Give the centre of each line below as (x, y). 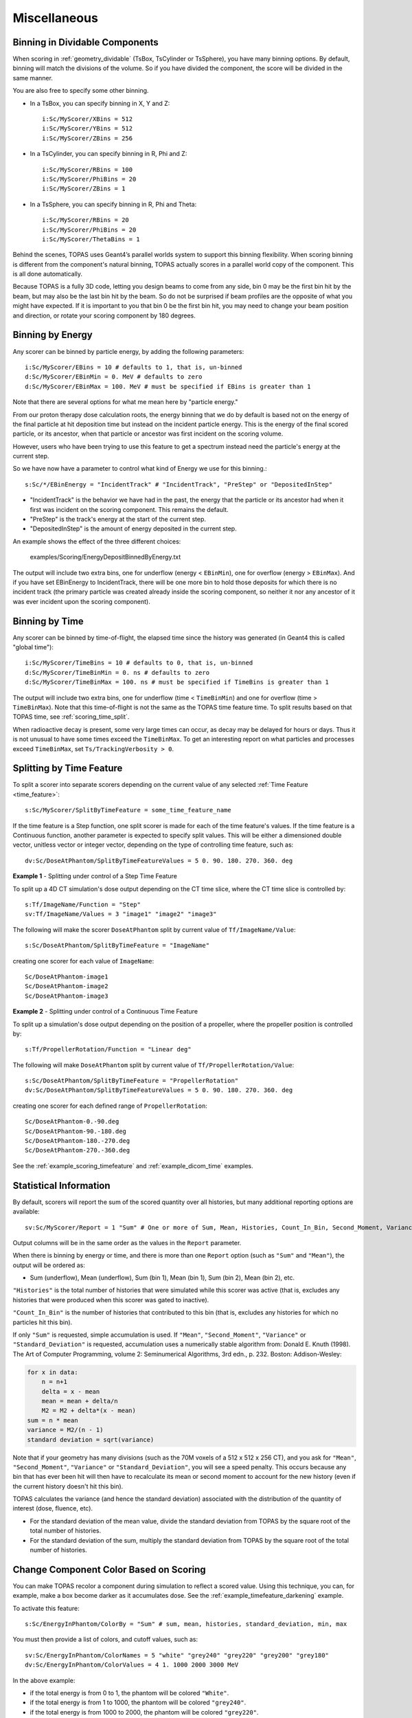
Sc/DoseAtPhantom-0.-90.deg (72, 1122)
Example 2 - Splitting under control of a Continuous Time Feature (105, 1012)
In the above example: (44, 1680)
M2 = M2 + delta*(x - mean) (89, 1411)
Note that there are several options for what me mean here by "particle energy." (125, 402)
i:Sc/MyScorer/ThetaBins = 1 (91, 239)
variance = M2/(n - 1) (65, 1430)
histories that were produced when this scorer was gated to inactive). (111, 1299)
